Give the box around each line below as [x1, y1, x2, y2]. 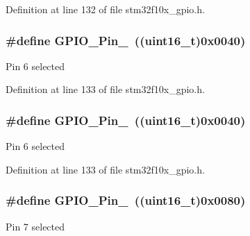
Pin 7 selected [6, 219, 65, 233]
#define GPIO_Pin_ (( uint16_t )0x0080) [6, 192, 246, 209]
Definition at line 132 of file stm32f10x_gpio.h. [6, 2, 205, 16]
